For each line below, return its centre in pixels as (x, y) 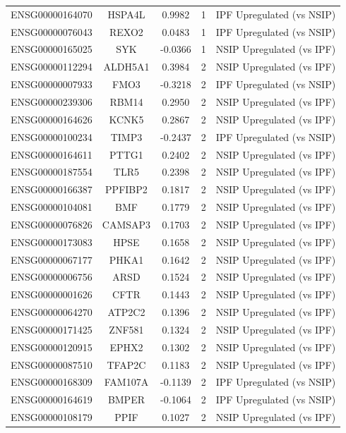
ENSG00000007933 (52, 84)
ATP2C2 (126, 312)
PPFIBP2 (126, 189)
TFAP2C (126, 364)
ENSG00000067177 (52, 259)
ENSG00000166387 (52, 189)
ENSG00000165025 (52, 49)
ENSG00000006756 (52, 277)
